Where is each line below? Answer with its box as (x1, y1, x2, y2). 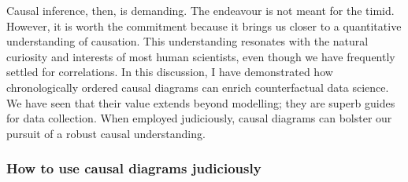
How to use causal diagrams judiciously (6, 158, 261, 178)
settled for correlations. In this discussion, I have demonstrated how (6, 64, 333, 80)
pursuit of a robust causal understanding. (6, 125, 206, 141)
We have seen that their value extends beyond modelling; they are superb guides (6, 94, 395, 111)
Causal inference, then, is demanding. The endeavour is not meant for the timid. (6, 2, 395, 18)
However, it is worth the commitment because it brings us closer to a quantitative (6, 17, 402, 34)
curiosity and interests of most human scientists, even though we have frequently (6, 48, 395, 64)
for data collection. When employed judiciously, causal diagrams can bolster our (6, 110, 392, 126)
